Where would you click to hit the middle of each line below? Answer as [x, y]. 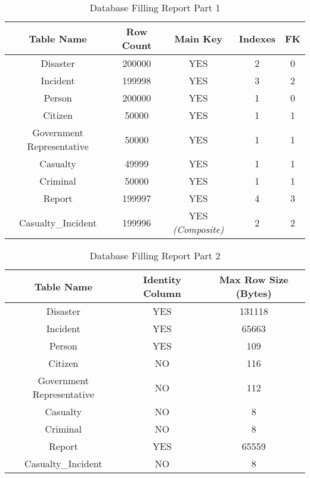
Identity [162, 279]
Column [162, 293]
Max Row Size [254, 279]
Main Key [198, 38]
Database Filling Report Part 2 [155, 255]
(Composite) [198, 229]
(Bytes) [254, 293]
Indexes [257, 38]
